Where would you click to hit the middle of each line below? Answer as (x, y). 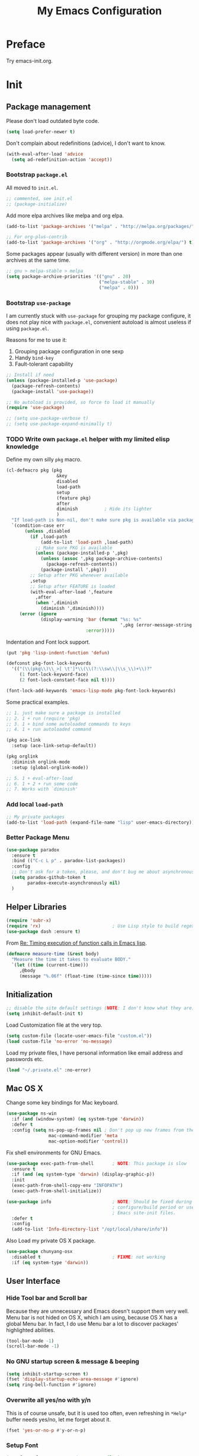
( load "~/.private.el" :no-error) (49, 1070)
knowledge (23, 447)
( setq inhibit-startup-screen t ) (47, 1374)
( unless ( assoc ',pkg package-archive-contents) (102, 559)
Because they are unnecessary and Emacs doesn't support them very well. (98, 1311)
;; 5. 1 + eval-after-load (39, 778)
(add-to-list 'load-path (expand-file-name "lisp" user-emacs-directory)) (100, 822)
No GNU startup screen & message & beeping (73, 1362)
